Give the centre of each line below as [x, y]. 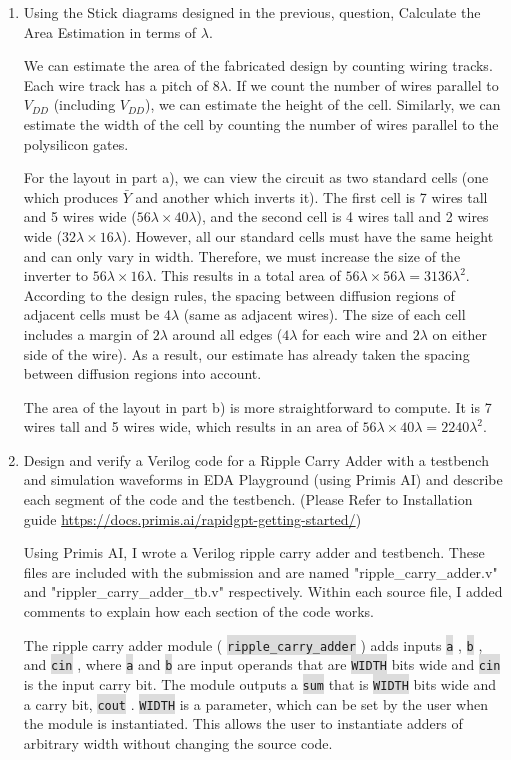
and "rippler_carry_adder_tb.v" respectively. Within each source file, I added [263, 591]
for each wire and [355, 333]
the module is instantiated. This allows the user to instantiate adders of [243, 723]
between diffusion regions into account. [142, 373]
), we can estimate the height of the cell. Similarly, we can [323, 104]
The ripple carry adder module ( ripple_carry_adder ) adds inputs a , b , [253, 644]
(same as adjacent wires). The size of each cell [324, 314]
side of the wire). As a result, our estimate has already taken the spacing [246, 353]
